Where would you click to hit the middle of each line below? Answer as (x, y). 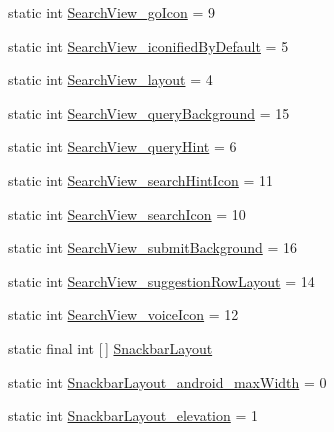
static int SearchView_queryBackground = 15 (149, 112)
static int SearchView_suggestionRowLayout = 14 (161, 280)
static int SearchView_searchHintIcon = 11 (141, 179)
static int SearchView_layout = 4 (110, 79)
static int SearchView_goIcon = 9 (112, 12)
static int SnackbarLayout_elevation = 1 (133, 415)
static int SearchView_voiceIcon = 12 (123, 314)
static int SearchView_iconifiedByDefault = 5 (148, 45)
